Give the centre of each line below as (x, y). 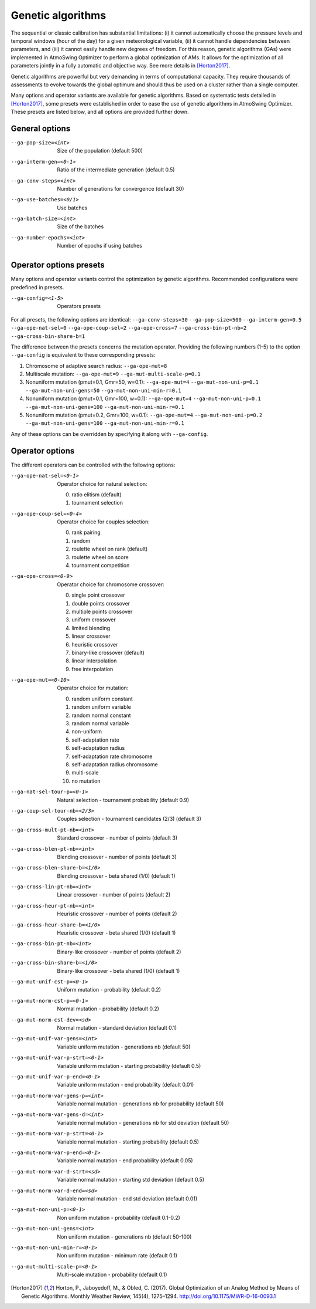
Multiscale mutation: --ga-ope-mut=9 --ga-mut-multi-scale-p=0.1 (113, 374)
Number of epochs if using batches (100, 246)
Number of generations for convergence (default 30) (121, 188)
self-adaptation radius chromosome (115, 765)
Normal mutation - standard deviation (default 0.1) (117, 1027)
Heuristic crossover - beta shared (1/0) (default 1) (116, 933)
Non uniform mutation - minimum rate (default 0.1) (117, 1256)
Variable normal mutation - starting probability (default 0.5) (128, 1142)
